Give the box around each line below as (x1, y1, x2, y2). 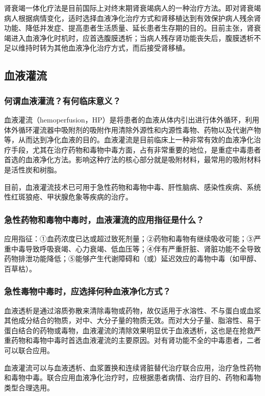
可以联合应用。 (4, 344, 54, 355)
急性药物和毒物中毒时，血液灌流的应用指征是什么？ (4, 213, 204, 226)
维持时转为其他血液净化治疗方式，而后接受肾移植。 (18, 42, 190, 53)
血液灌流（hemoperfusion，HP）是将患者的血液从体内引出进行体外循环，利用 (4, 114, 259, 125)
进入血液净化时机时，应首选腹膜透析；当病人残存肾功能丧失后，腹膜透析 (11, 32, 254, 43)
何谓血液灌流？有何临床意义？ (4, 94, 121, 107)
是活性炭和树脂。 (4, 164, 61, 175)
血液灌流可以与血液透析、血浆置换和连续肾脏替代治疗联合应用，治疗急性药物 (4, 362, 261, 373)
